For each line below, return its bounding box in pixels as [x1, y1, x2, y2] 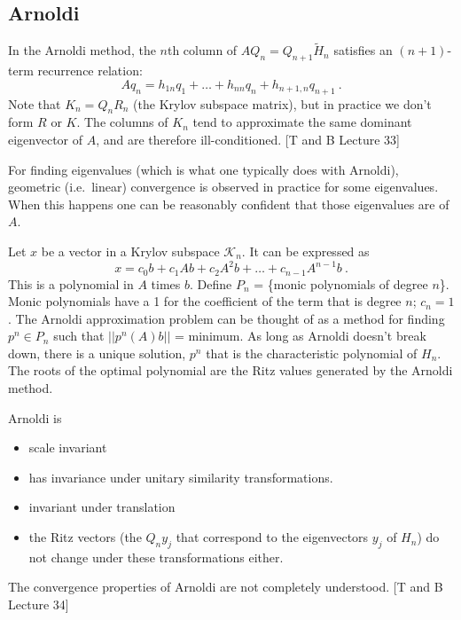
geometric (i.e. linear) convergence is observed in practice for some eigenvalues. [8, 177, 439, 196]
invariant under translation [28, 498, 176, 516]
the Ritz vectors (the [28, 528, 142, 546]
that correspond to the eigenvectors [176, 528, 369, 546]
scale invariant [28, 438, 107, 457]
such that [53, 326, 105, 345]
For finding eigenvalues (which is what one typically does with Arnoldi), [8, 160, 399, 178]
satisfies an [333, 41, 393, 59]
